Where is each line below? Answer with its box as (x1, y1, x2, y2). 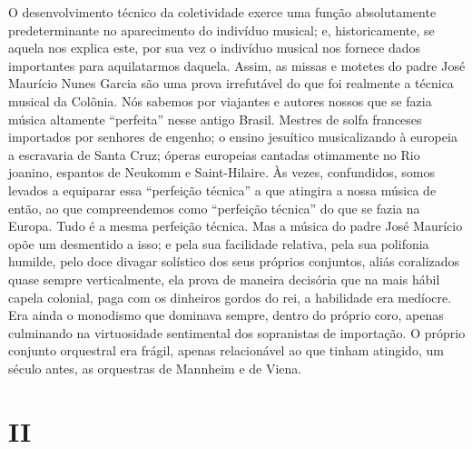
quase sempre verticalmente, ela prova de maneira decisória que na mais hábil (8, 269, 440, 288)
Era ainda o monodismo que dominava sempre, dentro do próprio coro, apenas (8, 305, 444, 324)
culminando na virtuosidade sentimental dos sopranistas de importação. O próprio (8, 323, 466, 342)
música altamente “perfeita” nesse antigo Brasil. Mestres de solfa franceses (8, 109, 422, 128)
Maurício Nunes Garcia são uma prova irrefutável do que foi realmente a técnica (8, 74, 454, 93)
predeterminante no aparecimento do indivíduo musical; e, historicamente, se (8, 20, 435, 39)
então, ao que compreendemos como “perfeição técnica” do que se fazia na (8, 198, 420, 217)
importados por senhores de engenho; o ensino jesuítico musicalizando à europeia (8, 127, 457, 146)
